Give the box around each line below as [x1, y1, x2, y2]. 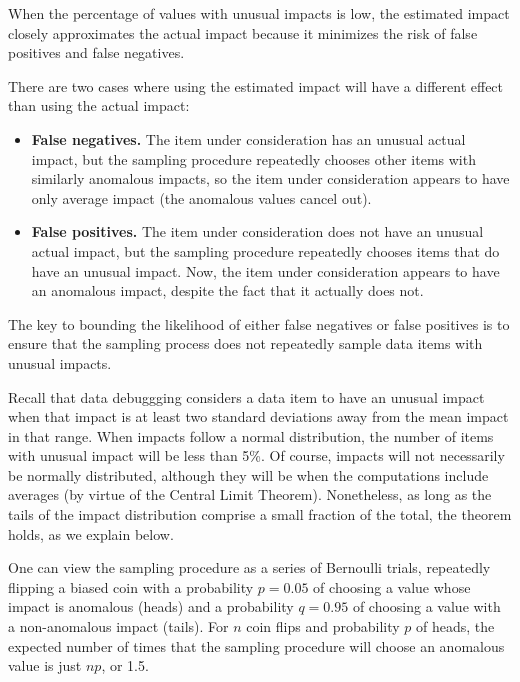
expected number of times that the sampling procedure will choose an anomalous [8, 635, 505, 656]
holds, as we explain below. [8, 523, 174, 544]
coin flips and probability [246, 616, 400, 637]
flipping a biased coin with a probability [8, 576, 254, 597]
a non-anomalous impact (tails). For [8, 616, 229, 637]
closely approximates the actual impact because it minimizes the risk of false [8, 22, 478, 43]
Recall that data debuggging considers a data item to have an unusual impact [8, 386, 485, 407]
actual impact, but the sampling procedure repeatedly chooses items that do [31, 240, 500, 261]
